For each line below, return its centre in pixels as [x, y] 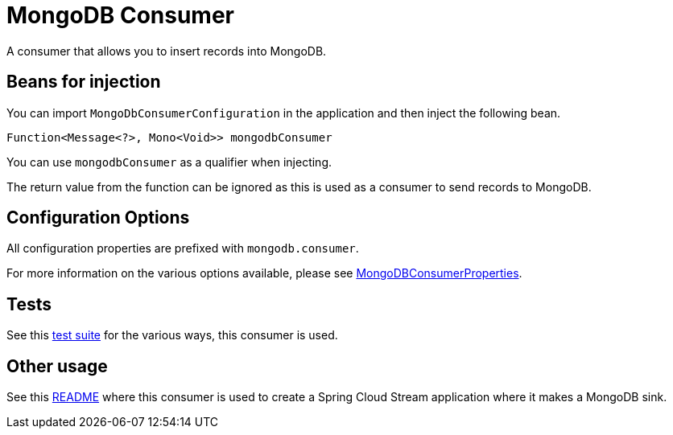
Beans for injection [84, 82]
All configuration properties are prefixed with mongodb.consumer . [183, 248]
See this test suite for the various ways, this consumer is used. [172, 335]
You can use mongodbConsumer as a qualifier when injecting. [169, 162]
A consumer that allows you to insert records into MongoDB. [167, 51]
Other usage [57, 366]
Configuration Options [98, 218]
